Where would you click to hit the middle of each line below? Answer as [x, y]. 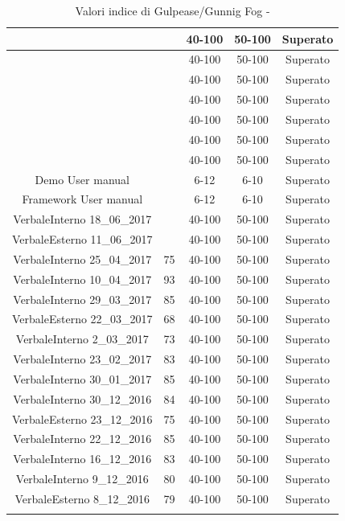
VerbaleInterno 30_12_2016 [82, 398]
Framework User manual [82, 199]
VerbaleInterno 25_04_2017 [82, 258]
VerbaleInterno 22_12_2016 [82, 439]
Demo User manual [82, 179]
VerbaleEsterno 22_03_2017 [82, 319]
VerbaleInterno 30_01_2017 [82, 378]
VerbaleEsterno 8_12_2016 [82, 498]
